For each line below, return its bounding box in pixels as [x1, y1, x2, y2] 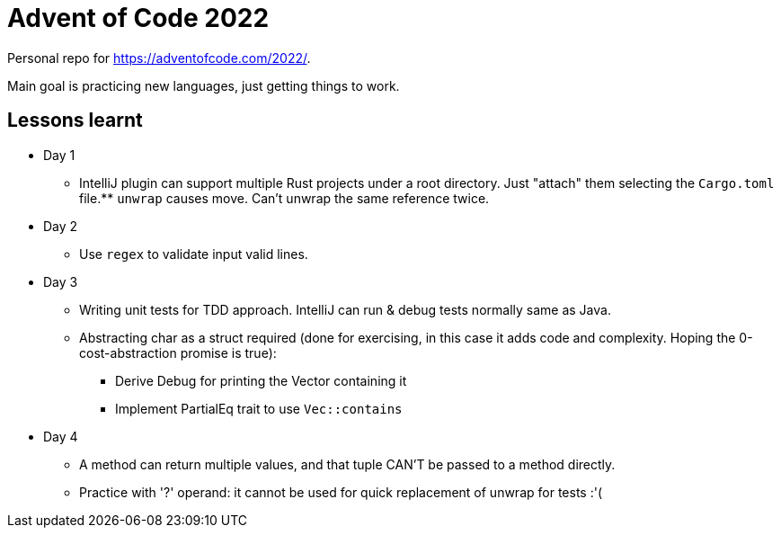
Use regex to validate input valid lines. [79, 245, 308, 262]
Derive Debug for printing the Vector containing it [115, 372, 407, 388]
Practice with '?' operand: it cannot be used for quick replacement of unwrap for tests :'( [79, 484, 602, 500]
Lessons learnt [7, 109, 143, 132]
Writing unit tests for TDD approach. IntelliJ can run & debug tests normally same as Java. [79, 301, 611, 317]
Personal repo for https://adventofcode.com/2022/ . [7, 49, 311, 66]
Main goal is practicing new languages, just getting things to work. [7, 77, 400, 94]
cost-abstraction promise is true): [79, 344, 277, 361]
